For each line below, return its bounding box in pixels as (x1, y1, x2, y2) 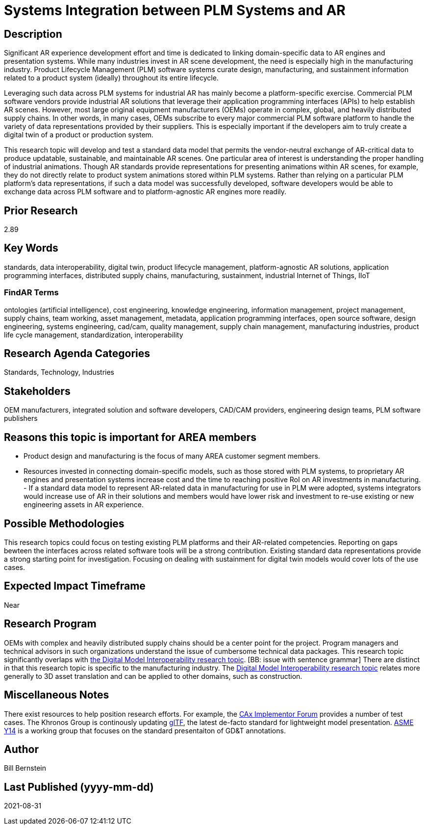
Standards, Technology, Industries (4, 368, 115, 377)
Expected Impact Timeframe (4, 580, 146, 593)
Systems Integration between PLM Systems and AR (4, 2, 346, 19)
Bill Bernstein (4, 764, 47, 773)
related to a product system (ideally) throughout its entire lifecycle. (4, 74, 219, 82)
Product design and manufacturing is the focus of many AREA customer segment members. (24, 452, 320, 461)
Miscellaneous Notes (4, 689, 109, 701)
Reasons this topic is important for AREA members (4, 431, 256, 443)
